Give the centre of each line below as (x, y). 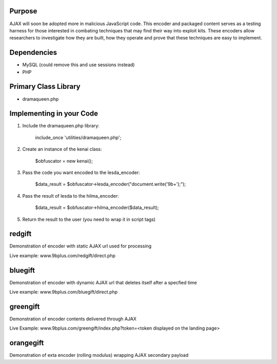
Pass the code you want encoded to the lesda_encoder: (81, 173)
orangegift (27, 343)
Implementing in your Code (54, 114)
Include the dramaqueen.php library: (61, 126)
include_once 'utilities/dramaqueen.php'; (78, 137)
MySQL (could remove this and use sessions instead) (78, 65)
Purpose (23, 11)
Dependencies (33, 53)
